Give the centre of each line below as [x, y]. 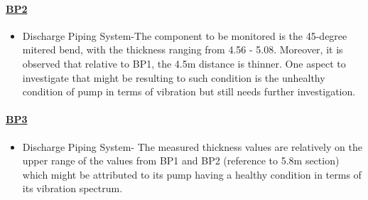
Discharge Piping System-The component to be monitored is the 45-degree [185, 35]
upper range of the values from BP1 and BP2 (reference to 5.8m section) [181, 160]
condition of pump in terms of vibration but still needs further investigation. [189, 91]
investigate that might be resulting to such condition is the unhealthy [174, 77]
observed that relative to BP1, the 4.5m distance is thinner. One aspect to [184, 63]
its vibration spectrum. [72, 188]
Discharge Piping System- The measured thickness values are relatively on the [192, 146]
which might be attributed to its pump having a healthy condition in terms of [192, 174]
